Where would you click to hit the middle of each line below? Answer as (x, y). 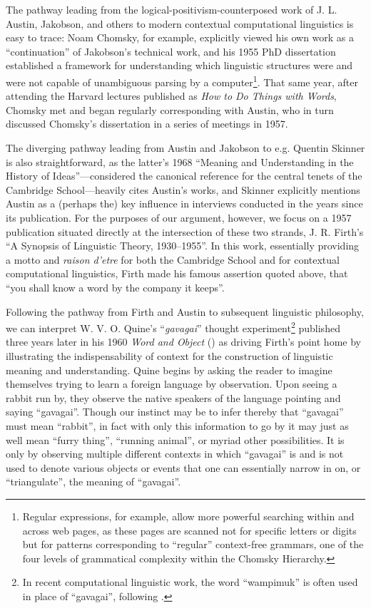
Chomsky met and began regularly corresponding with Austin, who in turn (170, 109)
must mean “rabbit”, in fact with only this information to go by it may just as (177, 425)
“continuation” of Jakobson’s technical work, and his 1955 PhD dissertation (171, 51)
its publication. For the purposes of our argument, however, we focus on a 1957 (179, 217)
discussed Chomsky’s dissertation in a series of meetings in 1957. (147, 124)
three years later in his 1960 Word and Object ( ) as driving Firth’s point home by (183, 342)
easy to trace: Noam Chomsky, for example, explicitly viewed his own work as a (180, 37)
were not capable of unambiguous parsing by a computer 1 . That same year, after (182, 81)
